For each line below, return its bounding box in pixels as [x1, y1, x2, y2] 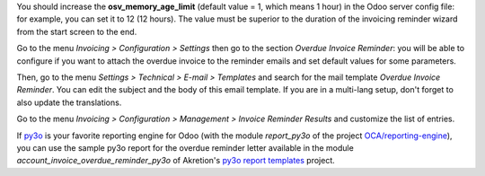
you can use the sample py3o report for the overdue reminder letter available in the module [16, 142, 354, 153]
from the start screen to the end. [16, 26, 137, 37]
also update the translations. [16, 97, 122, 108]
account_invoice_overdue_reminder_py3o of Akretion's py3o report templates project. [16, 155, 336, 166]
